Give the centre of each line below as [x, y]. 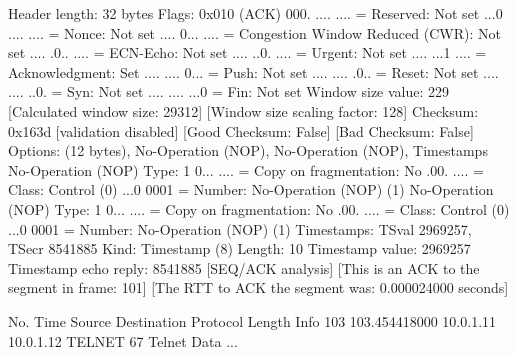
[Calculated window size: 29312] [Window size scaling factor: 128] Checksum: [243, 110]
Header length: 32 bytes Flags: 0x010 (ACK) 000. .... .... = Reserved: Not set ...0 [255, 13]
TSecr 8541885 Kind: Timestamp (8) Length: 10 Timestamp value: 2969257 [239, 248]
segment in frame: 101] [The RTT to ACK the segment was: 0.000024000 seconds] [258, 287]
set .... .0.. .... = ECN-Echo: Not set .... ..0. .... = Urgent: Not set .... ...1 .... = [247, 52]
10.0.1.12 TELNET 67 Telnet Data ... [123, 340]
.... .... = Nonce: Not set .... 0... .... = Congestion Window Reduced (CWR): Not [254, 32]
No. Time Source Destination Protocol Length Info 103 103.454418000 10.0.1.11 [252, 320]
